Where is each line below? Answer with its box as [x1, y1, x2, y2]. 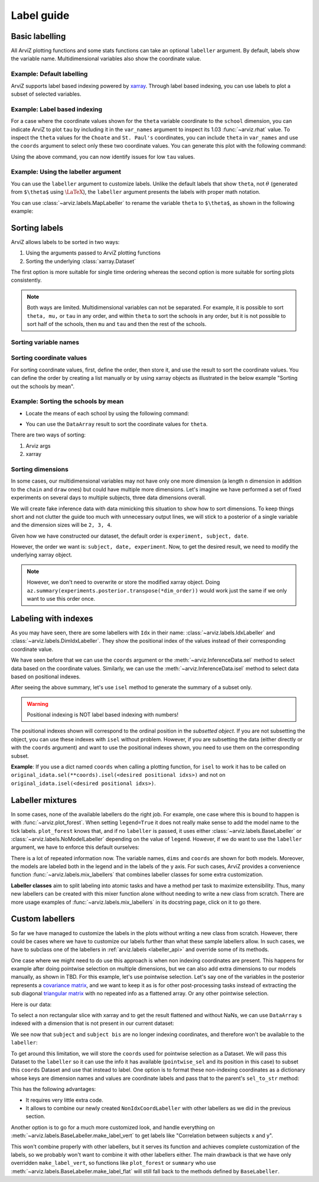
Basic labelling [11, 31, 66, 41]
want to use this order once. [27, 595, 96, 603]
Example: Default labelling [11, 70, 88, 78]
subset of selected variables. [11, 90, 82, 97]
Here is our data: [11, 1001, 52, 1008]
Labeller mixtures [11, 795, 77, 805]
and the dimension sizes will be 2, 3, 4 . [11, 522, 112, 529]
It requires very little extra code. [25, 1096, 103, 1103]
